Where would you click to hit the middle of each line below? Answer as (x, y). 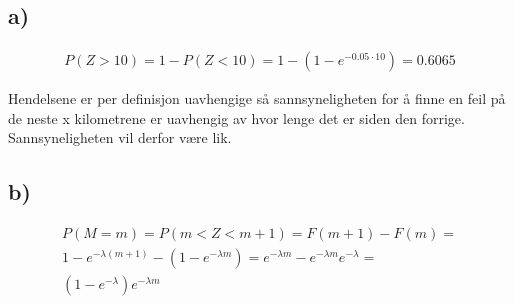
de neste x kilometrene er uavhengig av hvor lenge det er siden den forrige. (236, 117)
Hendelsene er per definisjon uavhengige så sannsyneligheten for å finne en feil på (257, 98)
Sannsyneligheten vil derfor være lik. (120, 137)
